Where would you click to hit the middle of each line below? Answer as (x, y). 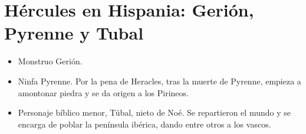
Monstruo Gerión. (50, 61)
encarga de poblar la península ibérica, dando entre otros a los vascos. (144, 124)
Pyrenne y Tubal (74, 33)
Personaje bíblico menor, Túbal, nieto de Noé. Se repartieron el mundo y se (154, 112)
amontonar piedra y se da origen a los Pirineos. (103, 92)
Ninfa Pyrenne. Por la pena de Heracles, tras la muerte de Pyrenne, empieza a (159, 81)
